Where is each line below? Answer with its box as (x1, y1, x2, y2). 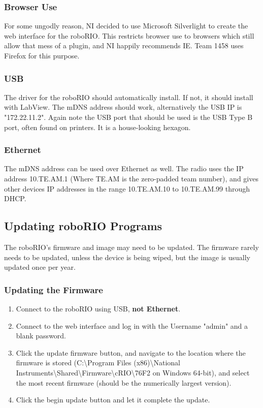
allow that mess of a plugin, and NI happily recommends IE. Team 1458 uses (4, 40, 244, 51)
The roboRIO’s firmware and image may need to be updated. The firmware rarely (4, 241, 259, 252)
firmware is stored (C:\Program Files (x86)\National (16, 357, 180, 368)
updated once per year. (4, 262, 76, 272)
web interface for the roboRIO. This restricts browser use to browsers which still (4, 30, 254, 41)
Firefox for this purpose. (4, 50, 80, 60)
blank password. (16, 330, 67, 341)
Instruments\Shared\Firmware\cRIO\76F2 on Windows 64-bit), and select (16, 367, 250, 378)
